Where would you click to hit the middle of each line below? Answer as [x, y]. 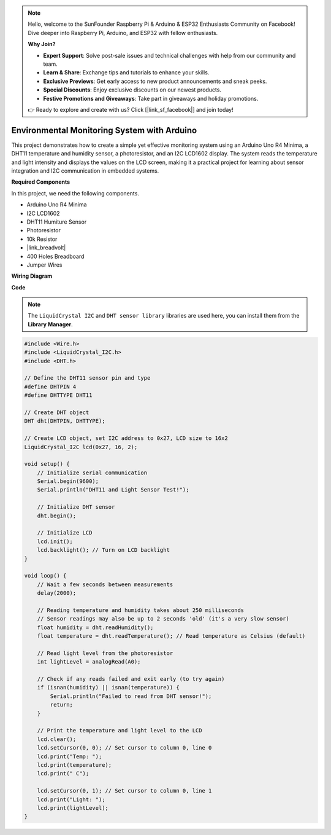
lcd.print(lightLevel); [73, 808]
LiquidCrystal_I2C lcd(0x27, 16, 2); [81, 447]
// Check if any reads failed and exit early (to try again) [131, 679]
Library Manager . [50, 324]
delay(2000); [57, 593]
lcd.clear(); [57, 739]
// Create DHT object [57, 412]
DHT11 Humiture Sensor [57, 222]
